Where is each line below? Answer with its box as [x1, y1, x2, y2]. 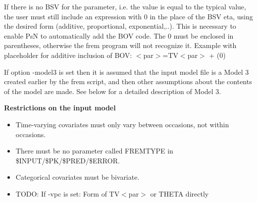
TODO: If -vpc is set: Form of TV [15, 188, 120, 199]
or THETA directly [150, 188, 209, 199]
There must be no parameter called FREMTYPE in [15, 146, 173, 156]
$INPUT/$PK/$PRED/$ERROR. [15, 155, 120, 165]
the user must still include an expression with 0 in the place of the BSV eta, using [4, 11, 253, 21]
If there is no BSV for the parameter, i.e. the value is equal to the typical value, [4, 1, 246, 11]
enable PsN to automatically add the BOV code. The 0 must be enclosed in [4, 30, 234, 41]
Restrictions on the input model [4, 102, 116, 113]
